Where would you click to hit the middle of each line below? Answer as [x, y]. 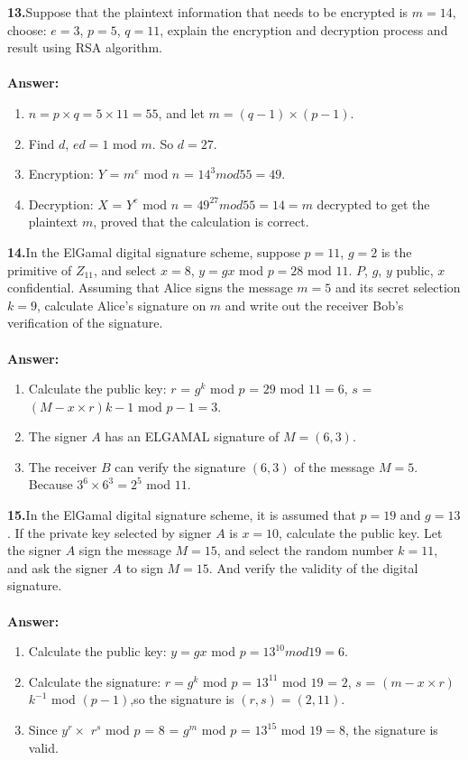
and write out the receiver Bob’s [314, 305]
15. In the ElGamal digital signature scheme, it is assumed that [182, 515]
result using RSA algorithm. [85, 47]
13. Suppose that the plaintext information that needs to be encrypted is [208, 12]
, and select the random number [305, 550]
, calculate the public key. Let [361, 532]
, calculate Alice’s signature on [121, 305]
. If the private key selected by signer [110, 532]
